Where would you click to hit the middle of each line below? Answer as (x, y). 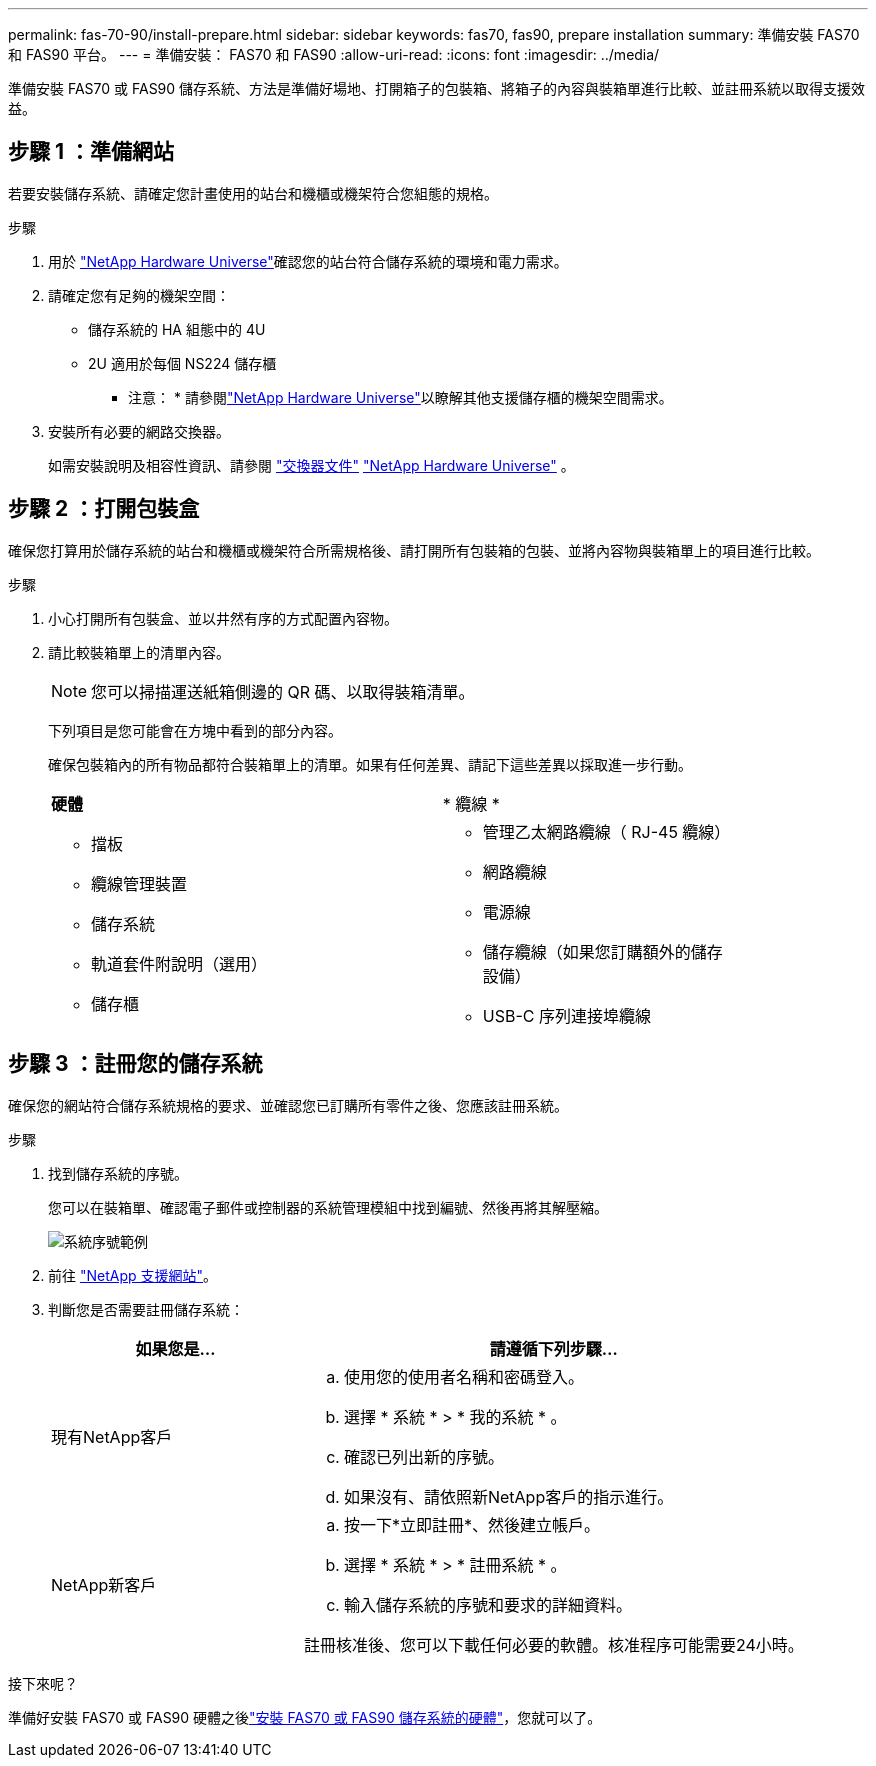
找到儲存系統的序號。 (118, 1173)
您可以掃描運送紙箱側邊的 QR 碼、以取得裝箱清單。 (283, 691)
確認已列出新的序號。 (423, 1456)
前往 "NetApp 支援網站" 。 (133, 1275)
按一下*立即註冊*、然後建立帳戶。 (471, 1524)
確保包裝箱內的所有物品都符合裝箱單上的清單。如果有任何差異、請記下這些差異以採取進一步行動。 (370, 764)
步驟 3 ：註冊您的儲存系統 (135, 1064)
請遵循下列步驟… (553, 1348)
